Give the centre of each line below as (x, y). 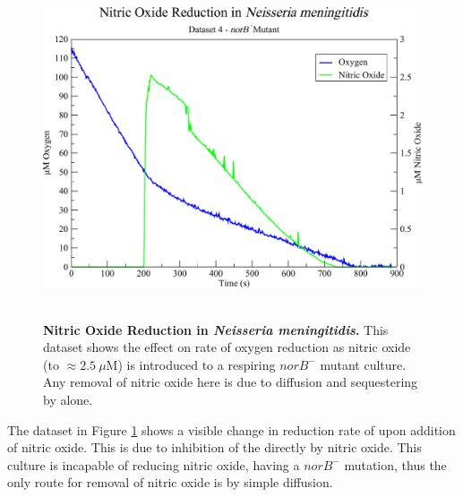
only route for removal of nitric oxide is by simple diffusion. (170, 482)
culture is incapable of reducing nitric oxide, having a (154, 464)
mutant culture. (363, 364)
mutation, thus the (395, 464)
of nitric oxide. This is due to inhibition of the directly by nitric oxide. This (214, 447)
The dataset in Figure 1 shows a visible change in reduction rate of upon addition (231, 429)
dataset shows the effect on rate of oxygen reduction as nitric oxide (227, 347)
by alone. (68, 399)
